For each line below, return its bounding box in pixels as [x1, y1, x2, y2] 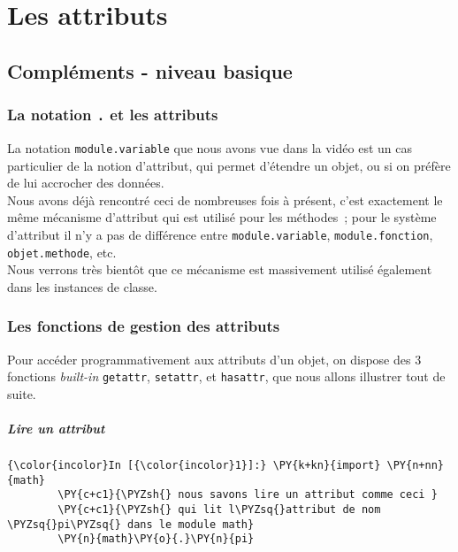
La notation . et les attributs [7, 103, 218, 126]
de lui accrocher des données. [7, 173, 164, 192]
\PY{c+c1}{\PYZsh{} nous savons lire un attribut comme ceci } [57, 488, 438, 502]
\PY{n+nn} [386, 459, 444, 472]
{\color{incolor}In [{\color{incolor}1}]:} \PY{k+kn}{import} [7, 459, 381, 472]
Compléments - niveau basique [7, 57, 293, 84]
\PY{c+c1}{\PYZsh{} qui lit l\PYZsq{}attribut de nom [57, 503, 381, 517]
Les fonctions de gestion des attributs [7, 315, 280, 337]
